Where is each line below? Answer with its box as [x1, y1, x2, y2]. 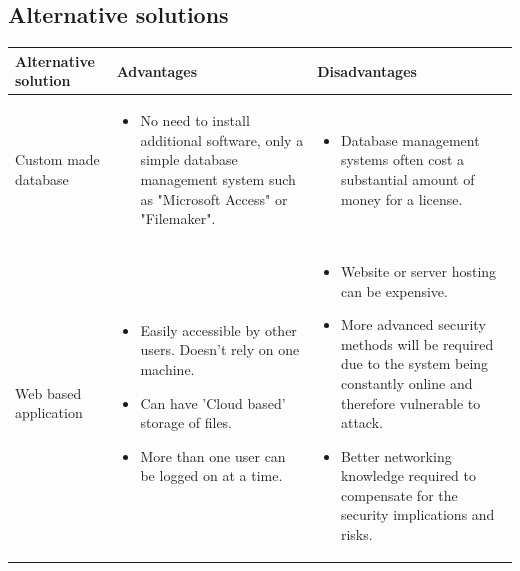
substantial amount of [340, 168, 475, 189]
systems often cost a [340, 149, 465, 170]
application [15, 402, 83, 423]
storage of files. [140, 412, 233, 433]
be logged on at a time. [140, 465, 283, 486]
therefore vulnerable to [340, 392, 481, 413]
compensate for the [340, 484, 458, 505]
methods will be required [340, 333, 494, 354]
